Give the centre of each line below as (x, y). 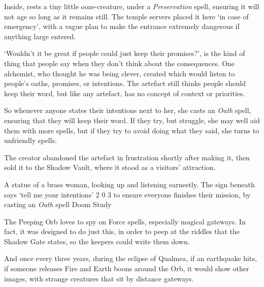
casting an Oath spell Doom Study (58, 204)
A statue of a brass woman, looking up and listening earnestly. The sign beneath (129, 184)
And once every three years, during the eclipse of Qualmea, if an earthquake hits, (130, 258)
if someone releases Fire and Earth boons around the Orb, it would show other (127, 268)
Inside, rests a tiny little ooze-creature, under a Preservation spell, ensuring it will (132, 6)
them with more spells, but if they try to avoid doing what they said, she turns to (132, 130)
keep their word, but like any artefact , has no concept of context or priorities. (125, 93)
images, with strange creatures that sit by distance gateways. (99, 278)
